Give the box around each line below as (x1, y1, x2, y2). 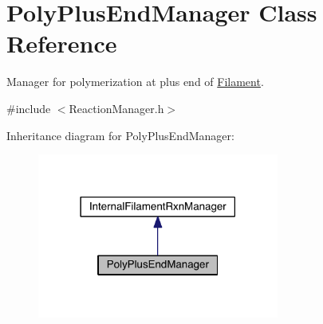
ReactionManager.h (69, 100, 164, 116)
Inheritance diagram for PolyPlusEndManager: (6, 127, 234, 143)
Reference (6, 27, 117, 60)
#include (6, 100, 51, 116)
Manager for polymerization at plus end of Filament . (6, 73, 264, 90)
